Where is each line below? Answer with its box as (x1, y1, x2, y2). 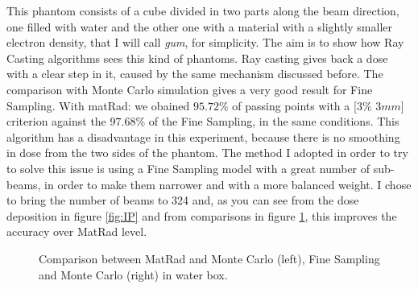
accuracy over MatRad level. (6, 223, 147, 240)
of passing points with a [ (232, 97, 357, 114)
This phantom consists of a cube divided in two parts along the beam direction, (6, 2, 399, 19)
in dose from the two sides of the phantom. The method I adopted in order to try (6, 144, 408, 161)
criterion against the (6, 113, 106, 130)
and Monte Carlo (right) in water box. (39, 266, 228, 283)
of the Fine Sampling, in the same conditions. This (148, 113, 399, 130)
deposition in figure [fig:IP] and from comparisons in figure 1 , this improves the (6, 207, 397, 224)
